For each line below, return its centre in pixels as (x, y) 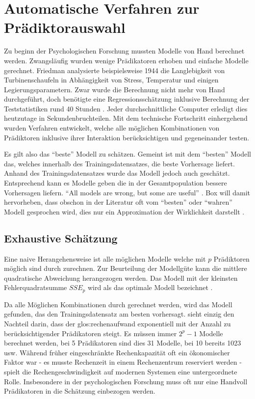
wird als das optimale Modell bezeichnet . (150, 287)
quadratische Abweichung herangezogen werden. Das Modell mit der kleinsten (121, 278)
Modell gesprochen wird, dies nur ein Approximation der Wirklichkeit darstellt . (124, 211)
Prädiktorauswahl (65, 27)
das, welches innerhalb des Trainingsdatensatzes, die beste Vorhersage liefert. (119, 163)
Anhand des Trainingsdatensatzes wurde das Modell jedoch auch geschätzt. (117, 173)
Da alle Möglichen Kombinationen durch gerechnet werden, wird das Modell (118, 304)
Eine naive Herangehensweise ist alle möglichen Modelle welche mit (105, 258)
